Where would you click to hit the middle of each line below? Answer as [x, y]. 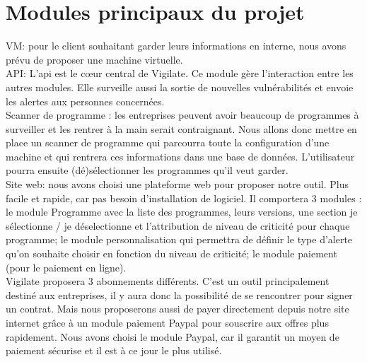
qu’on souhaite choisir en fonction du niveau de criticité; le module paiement [171, 253]
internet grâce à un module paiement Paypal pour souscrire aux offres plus [167, 322]
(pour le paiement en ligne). [66, 267]
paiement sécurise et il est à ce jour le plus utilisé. [114, 350]
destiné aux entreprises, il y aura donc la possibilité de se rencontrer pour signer [179, 294]
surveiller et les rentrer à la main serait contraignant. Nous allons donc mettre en [181, 128]
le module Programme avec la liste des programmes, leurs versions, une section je [182, 212]
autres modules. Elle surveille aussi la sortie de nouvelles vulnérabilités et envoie [180, 87]
